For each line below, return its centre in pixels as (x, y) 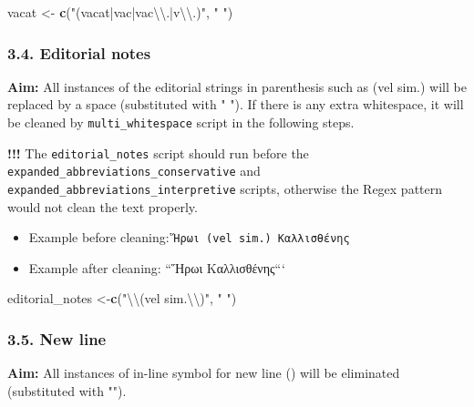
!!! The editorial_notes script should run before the (158, 153)
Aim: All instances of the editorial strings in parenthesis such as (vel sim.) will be (237, 86)
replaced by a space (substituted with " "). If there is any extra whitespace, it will (236, 104)
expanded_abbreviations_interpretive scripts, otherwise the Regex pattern (225, 188)
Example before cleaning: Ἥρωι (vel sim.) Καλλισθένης (189, 237)
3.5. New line (57, 338)
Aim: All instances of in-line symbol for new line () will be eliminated (204, 373)
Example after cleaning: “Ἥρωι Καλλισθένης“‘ (157, 267)
